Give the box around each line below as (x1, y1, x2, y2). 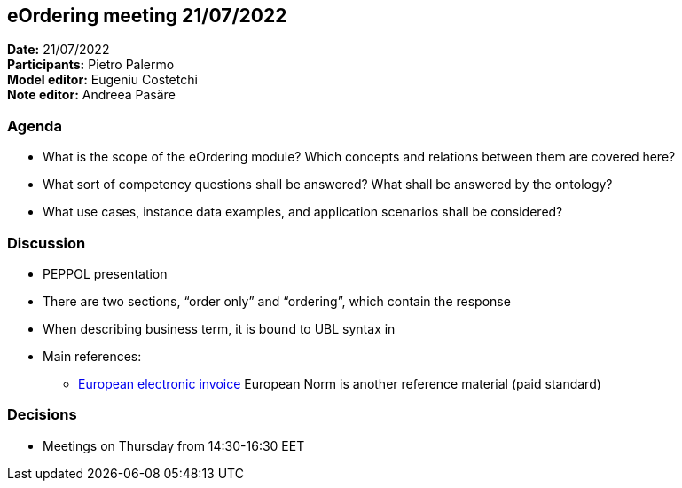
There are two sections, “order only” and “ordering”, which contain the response (43, 293, 511, 309)
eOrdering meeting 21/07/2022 (7, 4, 287, 27)
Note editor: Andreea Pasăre (7, 87, 176, 103)
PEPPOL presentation (43, 265, 168, 281)
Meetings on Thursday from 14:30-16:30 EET (43, 437, 305, 453)
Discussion (7, 233, 86, 252)
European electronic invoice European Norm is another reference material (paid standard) (78, 375, 601, 391)
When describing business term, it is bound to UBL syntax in (43, 320, 396, 336)
